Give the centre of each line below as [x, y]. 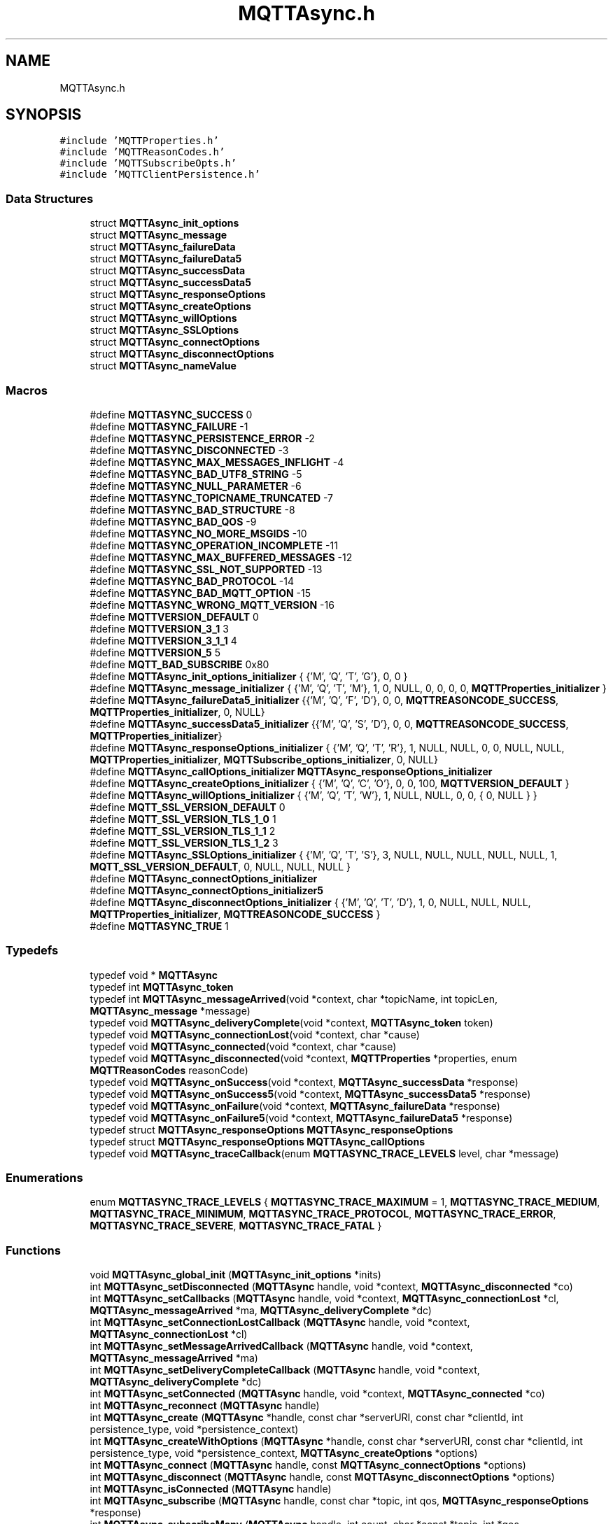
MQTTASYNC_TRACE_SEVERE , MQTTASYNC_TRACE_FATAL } [236, 1226]
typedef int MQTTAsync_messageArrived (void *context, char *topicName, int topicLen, [294, 999]
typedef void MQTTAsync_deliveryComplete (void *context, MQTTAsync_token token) [291, 1022]
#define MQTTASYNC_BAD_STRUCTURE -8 [192, 509]
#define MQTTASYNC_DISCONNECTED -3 [189, 450]
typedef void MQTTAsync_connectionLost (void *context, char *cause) [255, 1034]
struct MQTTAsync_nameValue [163, 366]
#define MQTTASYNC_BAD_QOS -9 [173, 521]
